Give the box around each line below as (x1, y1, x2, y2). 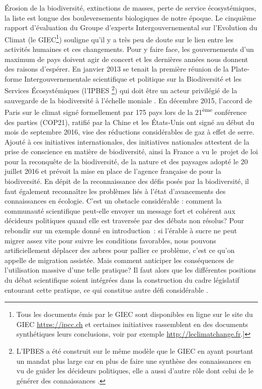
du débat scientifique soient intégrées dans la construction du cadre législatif (5, 275, 239, 285)
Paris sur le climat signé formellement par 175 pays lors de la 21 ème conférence (5, 105, 247, 117)
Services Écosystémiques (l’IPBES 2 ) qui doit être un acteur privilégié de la (5, 84, 237, 96)
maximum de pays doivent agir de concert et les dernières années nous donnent (5, 53, 248, 64)
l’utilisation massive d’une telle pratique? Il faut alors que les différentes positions (5, 265, 256, 275)
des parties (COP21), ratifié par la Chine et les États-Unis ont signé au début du (5, 116, 254, 127)
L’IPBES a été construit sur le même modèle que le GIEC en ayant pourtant (16, 345, 253, 356)
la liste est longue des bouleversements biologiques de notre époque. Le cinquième (5, 12, 256, 23)
